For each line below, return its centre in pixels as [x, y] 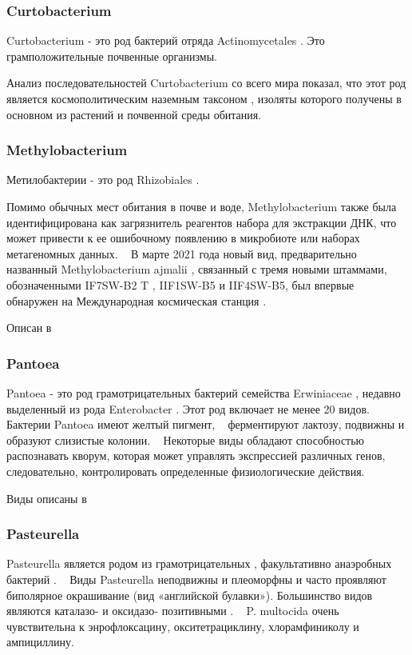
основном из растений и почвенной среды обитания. [134, 114]
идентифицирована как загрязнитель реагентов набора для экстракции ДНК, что [202, 222]
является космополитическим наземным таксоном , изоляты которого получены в [204, 98]
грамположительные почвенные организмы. [112, 56]
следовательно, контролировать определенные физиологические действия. [186, 471]
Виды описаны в [47, 498]
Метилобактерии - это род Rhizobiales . [103, 180]
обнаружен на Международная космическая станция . [137, 300]
